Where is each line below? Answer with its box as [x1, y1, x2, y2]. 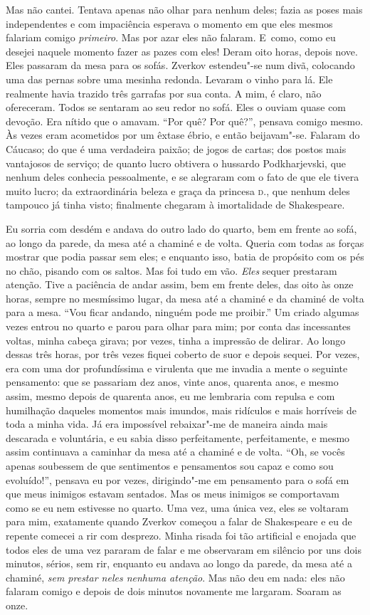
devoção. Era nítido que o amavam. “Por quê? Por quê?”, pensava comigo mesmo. [6, 113, 364, 128]
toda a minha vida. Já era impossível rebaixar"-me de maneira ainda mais [6, 416, 328, 431]
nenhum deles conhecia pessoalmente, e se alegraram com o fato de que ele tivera [6, 169, 359, 184]
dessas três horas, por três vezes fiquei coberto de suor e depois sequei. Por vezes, [6, 347, 360, 362]
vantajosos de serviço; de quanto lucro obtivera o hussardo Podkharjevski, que [6, 155, 347, 170]
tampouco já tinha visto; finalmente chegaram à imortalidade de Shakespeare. [6, 197, 345, 212]
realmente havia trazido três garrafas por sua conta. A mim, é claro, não [6, 85, 322, 100]
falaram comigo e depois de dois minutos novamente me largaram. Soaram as [6, 584, 342, 599]
